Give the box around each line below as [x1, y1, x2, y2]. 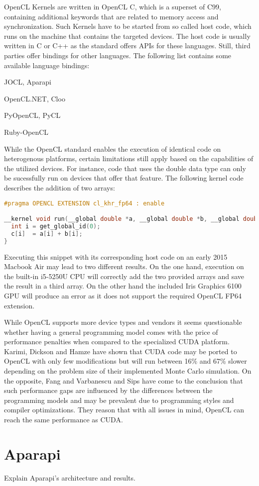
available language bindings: [4, 60, 90, 70]
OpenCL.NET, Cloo [4, 93, 65, 103]
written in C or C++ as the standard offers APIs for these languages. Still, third [4, 40, 251, 51]
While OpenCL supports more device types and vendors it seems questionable [4, 317, 242, 327]
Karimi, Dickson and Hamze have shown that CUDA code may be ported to [4, 346, 237, 356]
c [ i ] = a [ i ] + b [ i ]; [11, 230, 83, 237]
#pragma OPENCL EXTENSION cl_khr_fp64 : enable [4, 199, 165, 207]
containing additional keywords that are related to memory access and [4, 11, 219, 21]
